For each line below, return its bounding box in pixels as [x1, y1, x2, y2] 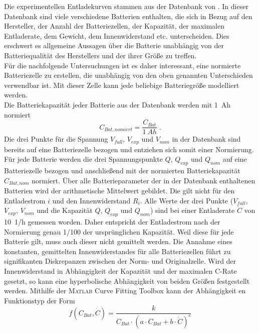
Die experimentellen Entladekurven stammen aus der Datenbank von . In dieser [4, 1, 248, 11]
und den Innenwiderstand [52, 195, 131, 205]
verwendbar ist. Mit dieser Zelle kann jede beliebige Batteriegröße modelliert [4, 79, 239, 90]
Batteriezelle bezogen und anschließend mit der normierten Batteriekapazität [4, 165, 240, 176]
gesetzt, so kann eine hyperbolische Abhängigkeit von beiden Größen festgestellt [4, 275, 250, 286]
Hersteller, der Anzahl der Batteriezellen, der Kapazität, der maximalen [4, 21, 224, 31]
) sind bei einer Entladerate [150, 205, 235, 215]
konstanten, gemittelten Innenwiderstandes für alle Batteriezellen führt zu [4, 246, 231, 256]
